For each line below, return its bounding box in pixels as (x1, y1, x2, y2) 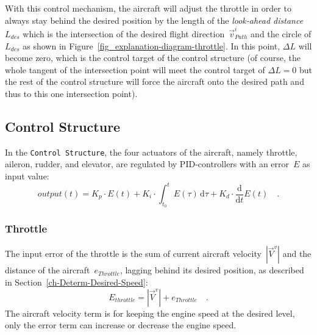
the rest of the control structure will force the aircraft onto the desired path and (5, 75, 304, 88)
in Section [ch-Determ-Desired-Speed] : (5, 276, 148, 289)
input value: (5, 169, 49, 182)
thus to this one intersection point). (5, 87, 138, 99)
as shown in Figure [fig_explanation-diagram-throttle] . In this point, (23, 39, 280, 52)
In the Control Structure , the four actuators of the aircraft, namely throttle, (5, 145, 297, 158)
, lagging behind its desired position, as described (119, 264, 304, 276)
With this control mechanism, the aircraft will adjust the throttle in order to (5, 2, 291, 14)
